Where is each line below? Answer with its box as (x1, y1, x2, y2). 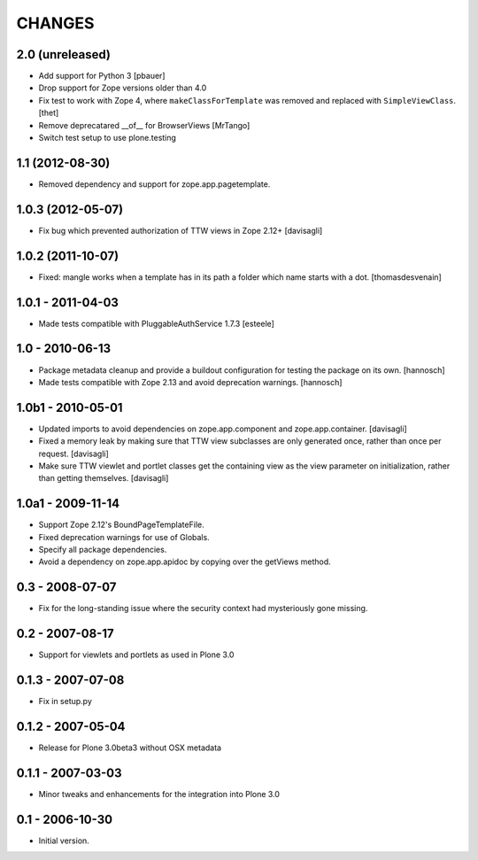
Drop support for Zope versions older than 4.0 (38, 82, 207, 93)
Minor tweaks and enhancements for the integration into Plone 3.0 (38, 789, 281, 800)
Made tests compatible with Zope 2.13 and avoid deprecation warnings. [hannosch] (38, 376, 343, 387)
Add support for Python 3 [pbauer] (38, 71, 166, 81)
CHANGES (16, 13, 95, 33)
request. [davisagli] (38, 448, 110, 459)
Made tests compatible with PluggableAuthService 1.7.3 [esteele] (38, 318, 274, 329)
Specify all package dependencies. (38, 545, 167, 555)
